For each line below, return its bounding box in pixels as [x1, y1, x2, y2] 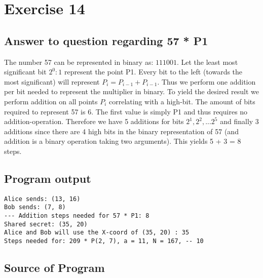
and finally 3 [220, 116, 259, 127]
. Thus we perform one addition [157, 76, 256, 87]
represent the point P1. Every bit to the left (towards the [64, 66, 243, 77]
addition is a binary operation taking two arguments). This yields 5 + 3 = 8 [4, 136, 241, 146]
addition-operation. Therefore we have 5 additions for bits [4, 116, 184, 127]
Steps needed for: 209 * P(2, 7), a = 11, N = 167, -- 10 [4, 237, 204, 245]
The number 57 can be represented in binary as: [4, 56, 154, 67]
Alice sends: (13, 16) [4, 195, 81, 203]
